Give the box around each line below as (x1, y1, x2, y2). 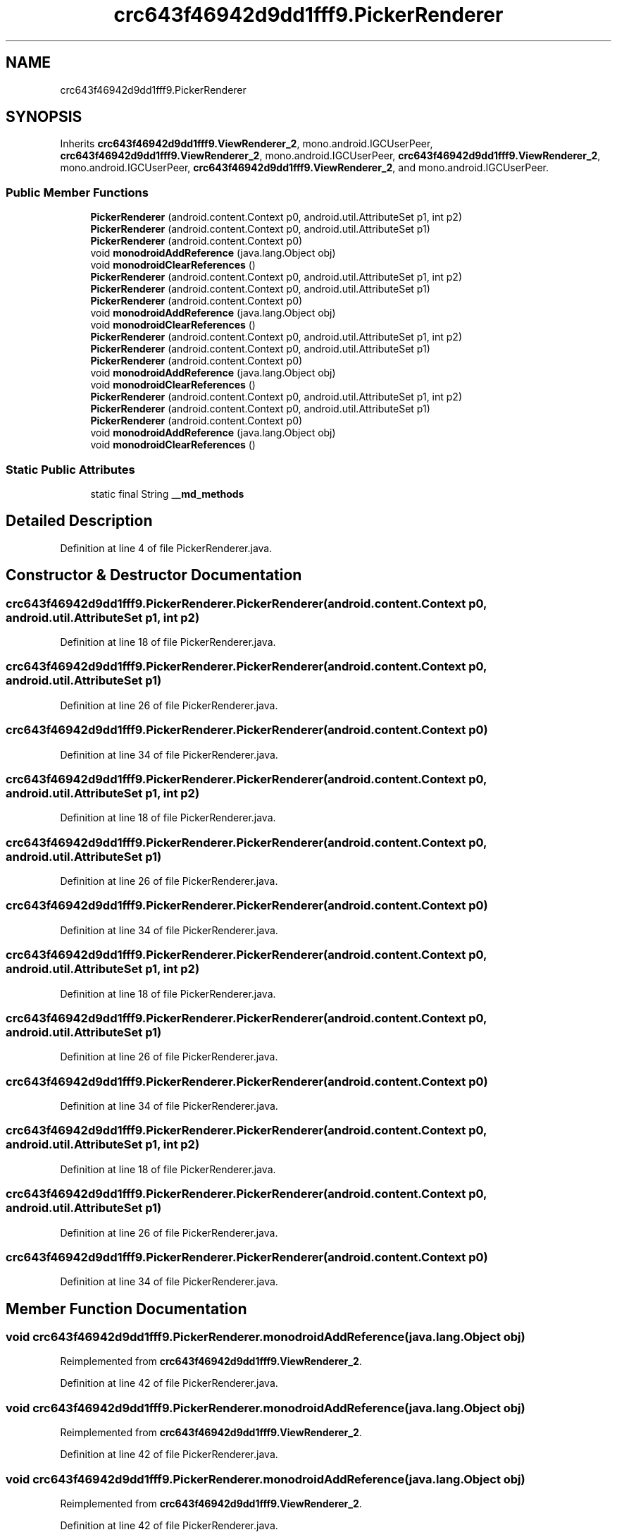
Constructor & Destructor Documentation (6, 566, 302, 584)
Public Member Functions (6, 185, 149, 200)
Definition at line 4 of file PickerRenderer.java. (60, 541, 273, 554)
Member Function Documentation (6, 1299, 247, 1318)
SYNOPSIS (6, 108, 82, 126)
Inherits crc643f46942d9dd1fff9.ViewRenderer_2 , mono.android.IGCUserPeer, (60, 137, 433, 150)
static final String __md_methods (90, 487, 244, 500)
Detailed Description (6, 512, 153, 530)
